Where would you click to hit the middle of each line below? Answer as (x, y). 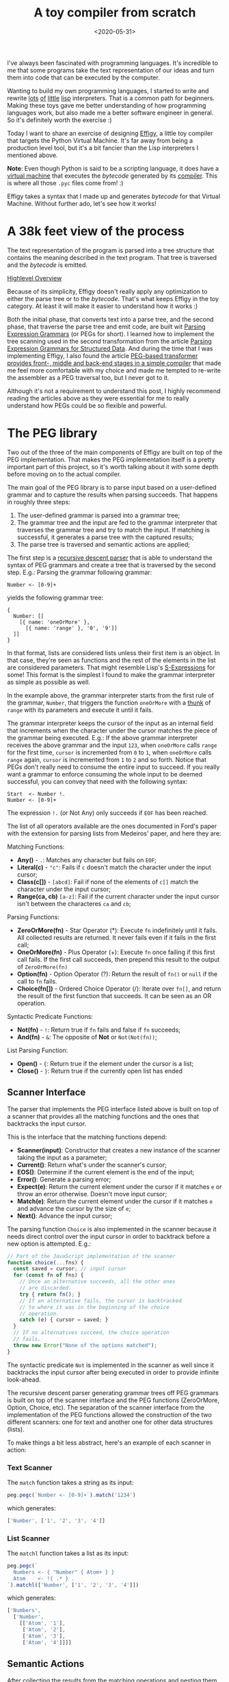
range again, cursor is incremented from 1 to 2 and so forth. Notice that (107, 759)
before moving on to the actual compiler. (64, 474)
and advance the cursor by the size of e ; (74, 1208)
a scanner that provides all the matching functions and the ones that (103, 1116)
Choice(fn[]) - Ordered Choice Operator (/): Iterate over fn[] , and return (119, 988)
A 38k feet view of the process (96, 232)
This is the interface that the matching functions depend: (87, 1137)
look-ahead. (24, 1379)
